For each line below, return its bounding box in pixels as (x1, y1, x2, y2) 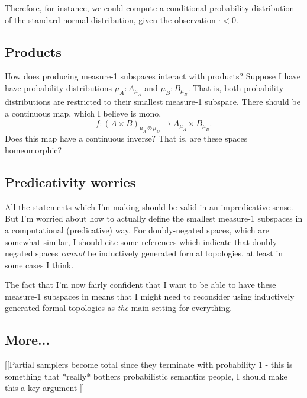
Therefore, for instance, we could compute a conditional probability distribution (5, 2, 295, 14)
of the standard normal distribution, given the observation (5, 13, 216, 25)
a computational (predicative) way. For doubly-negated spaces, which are (5, 223, 269, 236)
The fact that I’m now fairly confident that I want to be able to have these (5, 278, 276, 291)
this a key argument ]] (5, 381, 85, 394)
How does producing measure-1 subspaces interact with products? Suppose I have (5, 70, 301, 82)
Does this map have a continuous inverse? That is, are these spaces (5, 132, 248, 145)
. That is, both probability (188, 81, 284, 94)
